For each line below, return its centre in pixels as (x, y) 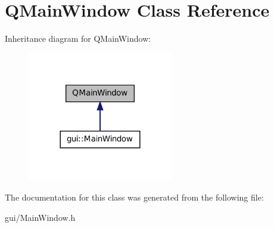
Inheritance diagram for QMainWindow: (78, 38)
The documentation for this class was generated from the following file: (134, 197)
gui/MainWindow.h (40, 217)
